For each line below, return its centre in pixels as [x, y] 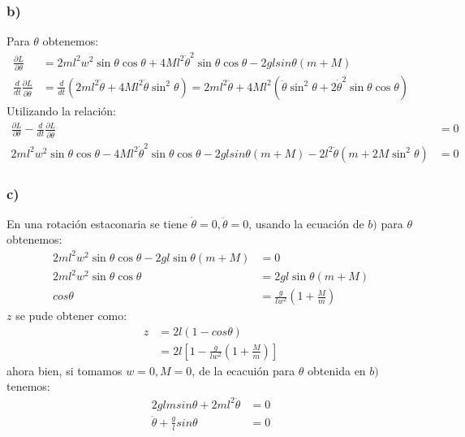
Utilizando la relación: [62, 110]
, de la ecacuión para [243, 370]
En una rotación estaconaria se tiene [97, 223]
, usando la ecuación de [306, 223]
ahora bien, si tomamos [65, 370]
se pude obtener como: [71, 316]
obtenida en [337, 370]
